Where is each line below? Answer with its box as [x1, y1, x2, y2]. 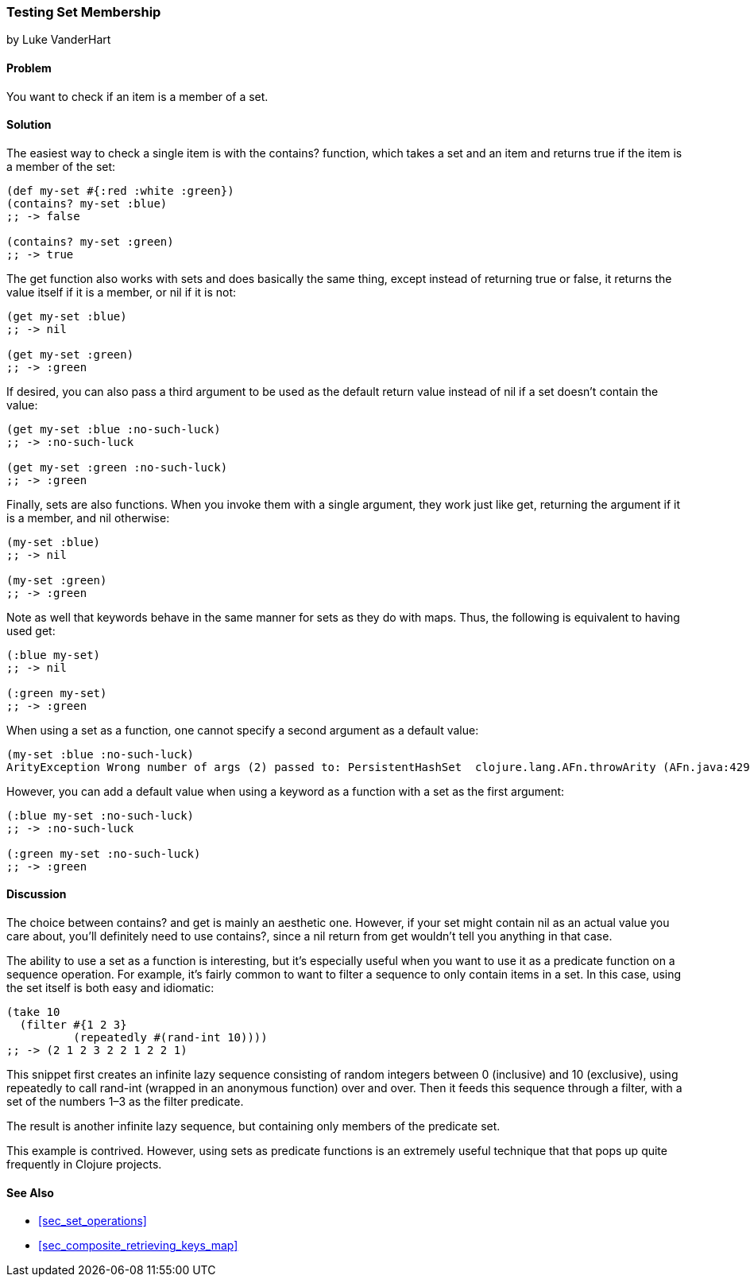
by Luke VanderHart [6, 33, 111, 47]
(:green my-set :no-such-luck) [6, 847, 201, 860]
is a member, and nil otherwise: [6, 510, 170, 525]
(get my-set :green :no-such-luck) [6, 460, 228, 474]
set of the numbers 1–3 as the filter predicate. [6, 1095, 244, 1109]
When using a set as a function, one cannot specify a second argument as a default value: [6, 723, 479, 737]
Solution [6, 118, 52, 132]
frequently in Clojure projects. [6, 1157, 162, 1172]
